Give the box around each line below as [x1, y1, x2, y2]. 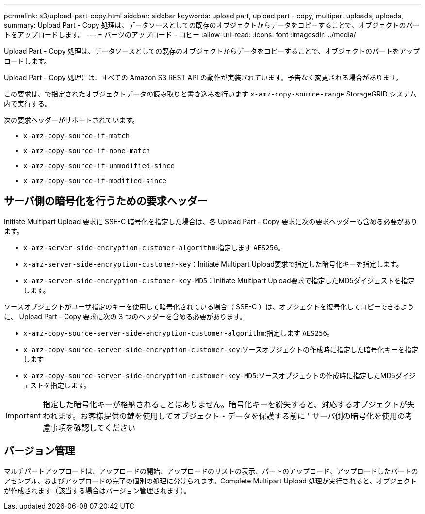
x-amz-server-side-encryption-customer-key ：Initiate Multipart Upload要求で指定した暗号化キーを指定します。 [23, 259, 403, 268]
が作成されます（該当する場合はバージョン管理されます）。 [4, 486, 191, 495]
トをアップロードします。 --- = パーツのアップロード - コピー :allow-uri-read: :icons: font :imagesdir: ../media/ [4, 31, 356, 39]
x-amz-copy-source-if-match [23, 132, 130, 140]
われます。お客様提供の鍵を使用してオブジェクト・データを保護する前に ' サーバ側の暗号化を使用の [42, 411, 405, 421]
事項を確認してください [50, 422, 136, 433]
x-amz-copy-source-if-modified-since [23, 177, 167, 185]
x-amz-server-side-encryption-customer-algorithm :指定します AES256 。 [23, 243, 285, 252]
